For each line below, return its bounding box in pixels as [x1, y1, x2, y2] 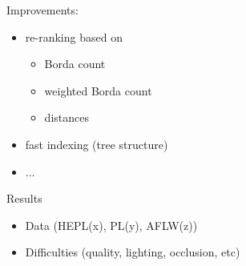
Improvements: [6, 2, 79, 18]
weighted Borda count [44, 82, 152, 99]
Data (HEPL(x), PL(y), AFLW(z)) [25, 216, 198, 233]
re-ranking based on [25, 28, 123, 45]
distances [44, 109, 89, 126]
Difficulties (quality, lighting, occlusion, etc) [25, 244, 240, 260]
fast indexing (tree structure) [25, 135, 168, 152]
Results [6, 190, 42, 207]
